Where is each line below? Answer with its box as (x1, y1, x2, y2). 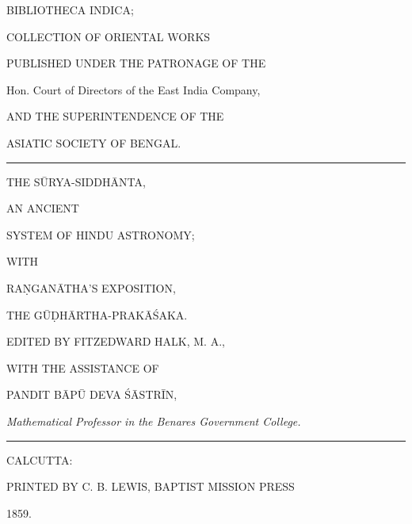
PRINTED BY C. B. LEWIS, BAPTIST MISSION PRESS (6, 478, 295, 495)
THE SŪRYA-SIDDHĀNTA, (6, 173, 146, 189)
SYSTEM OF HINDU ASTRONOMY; (6, 226, 195, 243)
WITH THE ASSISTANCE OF (6, 359, 159, 376)
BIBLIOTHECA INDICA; (6, 2, 134, 17)
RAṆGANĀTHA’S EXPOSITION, (6, 279, 176, 296)
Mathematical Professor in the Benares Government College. (6, 412, 301, 429)
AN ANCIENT (6, 200, 79, 216)
